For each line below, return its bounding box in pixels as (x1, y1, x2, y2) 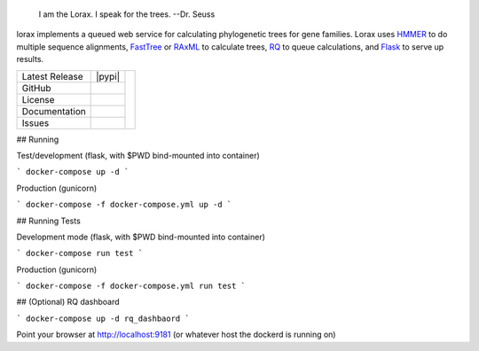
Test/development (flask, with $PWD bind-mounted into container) (16, 150, 261, 160)
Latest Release (21, 70, 83, 82)
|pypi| (96, 70, 120, 82)
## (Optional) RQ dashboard (16, 297, 120, 308)
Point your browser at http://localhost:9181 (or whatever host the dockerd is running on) (16, 329, 336, 340)
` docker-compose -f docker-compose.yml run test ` (16, 281, 247, 292)
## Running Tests (16, 215, 82, 226)
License (21, 93, 55, 105)
